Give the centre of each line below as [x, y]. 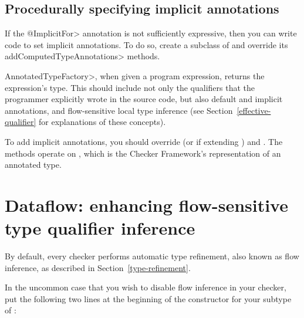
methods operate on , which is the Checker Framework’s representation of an [143, 153]
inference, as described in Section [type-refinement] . [98, 267]
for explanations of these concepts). [102, 122]
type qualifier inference [100, 228]
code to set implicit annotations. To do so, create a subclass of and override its [146, 44]
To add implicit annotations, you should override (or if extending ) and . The [144, 141]
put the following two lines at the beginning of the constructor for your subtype [148, 298]
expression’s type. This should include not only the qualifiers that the [130, 87]
